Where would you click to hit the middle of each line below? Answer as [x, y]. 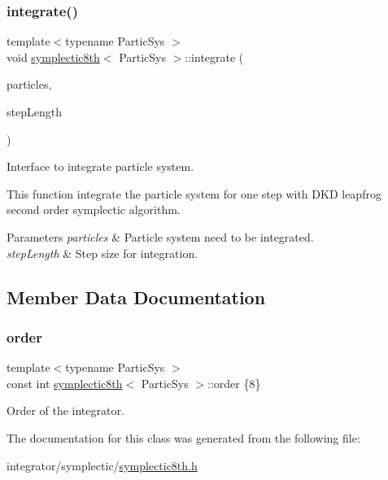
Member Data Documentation [136, 297]
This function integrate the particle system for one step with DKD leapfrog [194, 193]
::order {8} [234, 383]
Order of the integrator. [65, 410]
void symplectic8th [53, 57]
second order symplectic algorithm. [94, 209]
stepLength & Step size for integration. [102, 253]
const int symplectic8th [65, 383]
